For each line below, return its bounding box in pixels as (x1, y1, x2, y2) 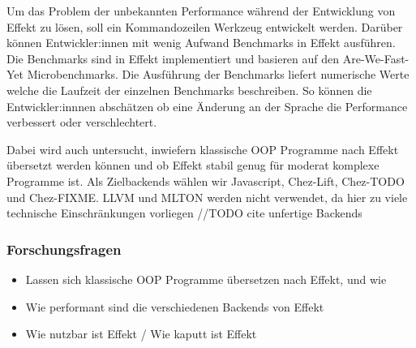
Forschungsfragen (6, 238, 122, 259)
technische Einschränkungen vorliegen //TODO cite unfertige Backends (6, 204, 362, 221)
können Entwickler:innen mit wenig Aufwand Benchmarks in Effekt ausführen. (6, 34, 396, 51)
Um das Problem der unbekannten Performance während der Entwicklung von (6, 2, 396, 19)
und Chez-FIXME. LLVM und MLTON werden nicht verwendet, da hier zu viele (6, 188, 408, 205)
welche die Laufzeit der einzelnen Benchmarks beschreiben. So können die (6, 81, 372, 98)
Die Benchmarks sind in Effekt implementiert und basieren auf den (6, 49, 340, 67)
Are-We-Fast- (342, 49, 410, 67)
